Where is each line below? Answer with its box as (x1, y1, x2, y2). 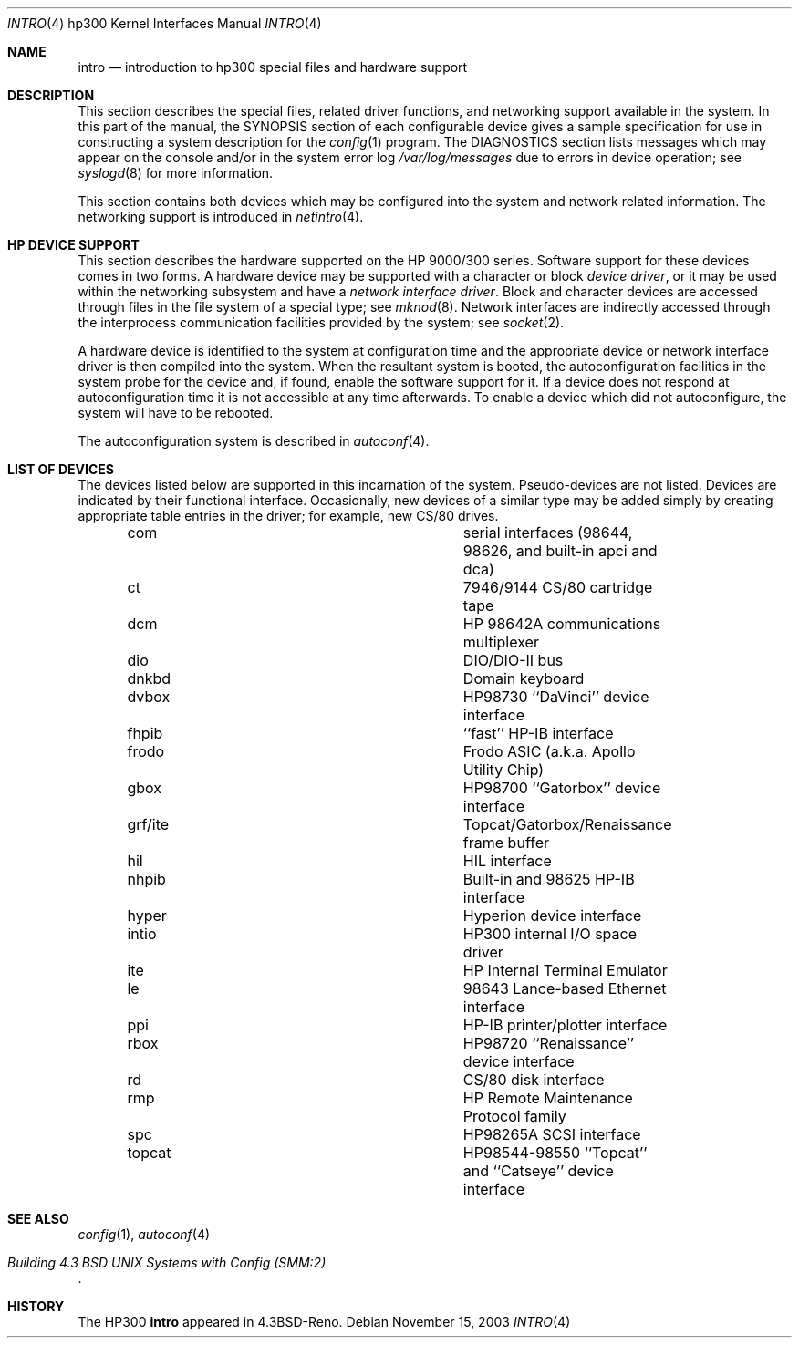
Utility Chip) (462, 760, 545, 779)
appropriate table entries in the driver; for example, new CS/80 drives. (78, 508, 499, 523)
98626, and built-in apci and (462, 542, 658, 560)
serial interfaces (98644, (462, 523, 633, 542)
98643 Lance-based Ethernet (462, 979, 667, 998)
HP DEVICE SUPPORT (7, 237, 140, 253)
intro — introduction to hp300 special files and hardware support (78, 59, 468, 75)
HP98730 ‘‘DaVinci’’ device (462, 688, 649, 706)
